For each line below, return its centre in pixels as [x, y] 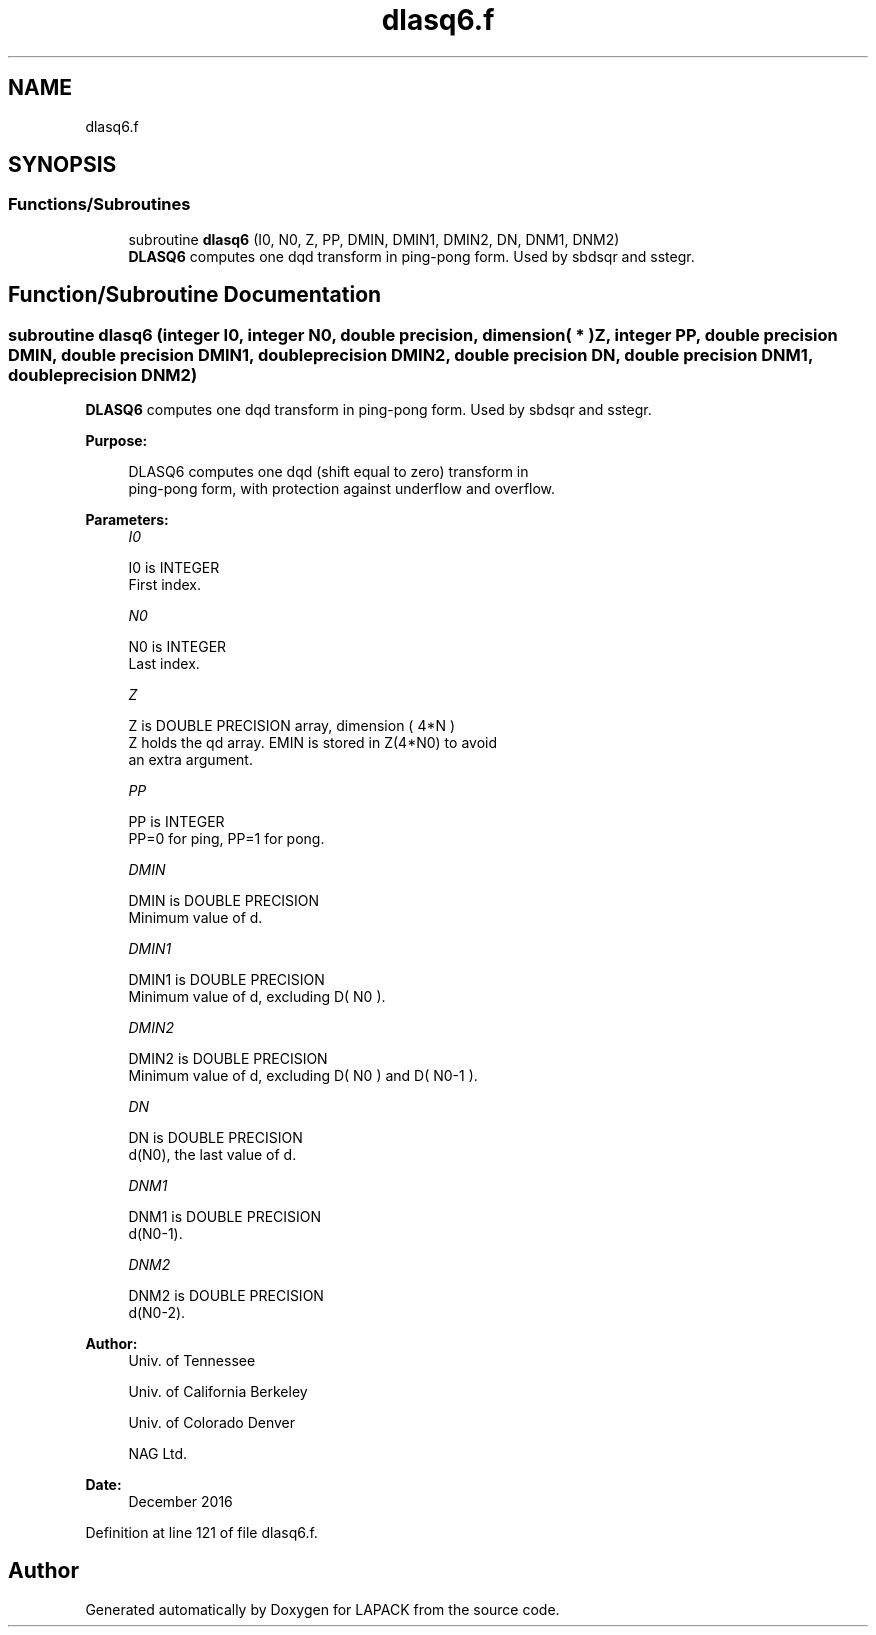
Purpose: [116, 441]
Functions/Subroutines [99, 204]
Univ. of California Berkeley [218, 1392]
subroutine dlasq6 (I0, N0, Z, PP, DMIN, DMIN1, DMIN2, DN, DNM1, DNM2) [374, 239]
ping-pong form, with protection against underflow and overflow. [342, 489]
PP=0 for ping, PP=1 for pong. [226, 839]
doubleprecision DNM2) [103, 374]
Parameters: [127, 520]
